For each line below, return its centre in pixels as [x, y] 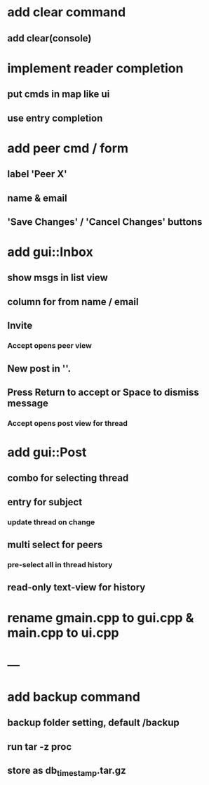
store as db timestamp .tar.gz [67, 772]
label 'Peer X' [38, 174]
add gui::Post [47, 452]
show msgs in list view [58, 278]
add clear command [67, 12]
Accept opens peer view [50, 346]
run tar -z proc [40, 747]
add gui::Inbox [50, 252]
